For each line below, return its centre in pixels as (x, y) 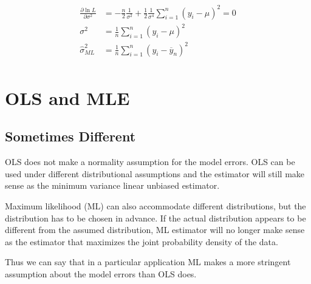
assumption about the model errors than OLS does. (101, 273)
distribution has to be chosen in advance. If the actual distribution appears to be (155, 218)
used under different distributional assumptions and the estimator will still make (155, 173)
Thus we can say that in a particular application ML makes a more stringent (148, 262)
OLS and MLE (67, 97)
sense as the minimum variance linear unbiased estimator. (112, 185)
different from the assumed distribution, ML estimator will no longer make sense (155, 230)
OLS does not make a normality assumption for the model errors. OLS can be (150, 162)
